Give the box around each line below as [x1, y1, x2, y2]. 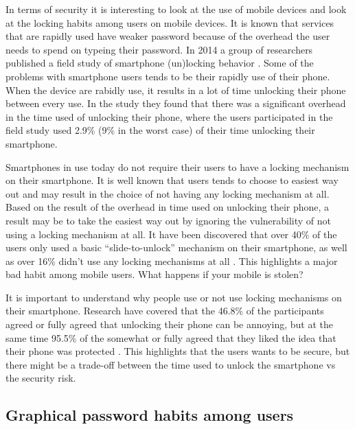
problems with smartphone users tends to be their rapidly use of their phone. [5, 69, 330, 83]
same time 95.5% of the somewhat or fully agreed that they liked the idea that [5, 330, 336, 345]
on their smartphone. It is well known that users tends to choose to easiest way [5, 173, 339, 187]
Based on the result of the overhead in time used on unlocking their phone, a [5, 200, 330, 214]
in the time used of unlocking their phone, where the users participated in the [5, 109, 333, 124]
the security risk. [5, 371, 76, 385]
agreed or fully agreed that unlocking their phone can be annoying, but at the [5, 317, 333, 332]
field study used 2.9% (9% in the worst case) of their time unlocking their [5, 123, 315, 137]
